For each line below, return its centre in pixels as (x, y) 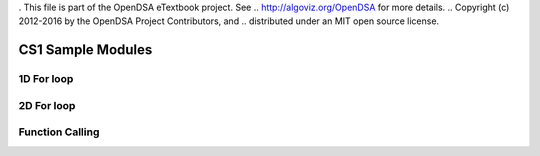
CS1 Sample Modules (85, 50)
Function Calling (59, 132)
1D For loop (46, 79)
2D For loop (47, 105)
